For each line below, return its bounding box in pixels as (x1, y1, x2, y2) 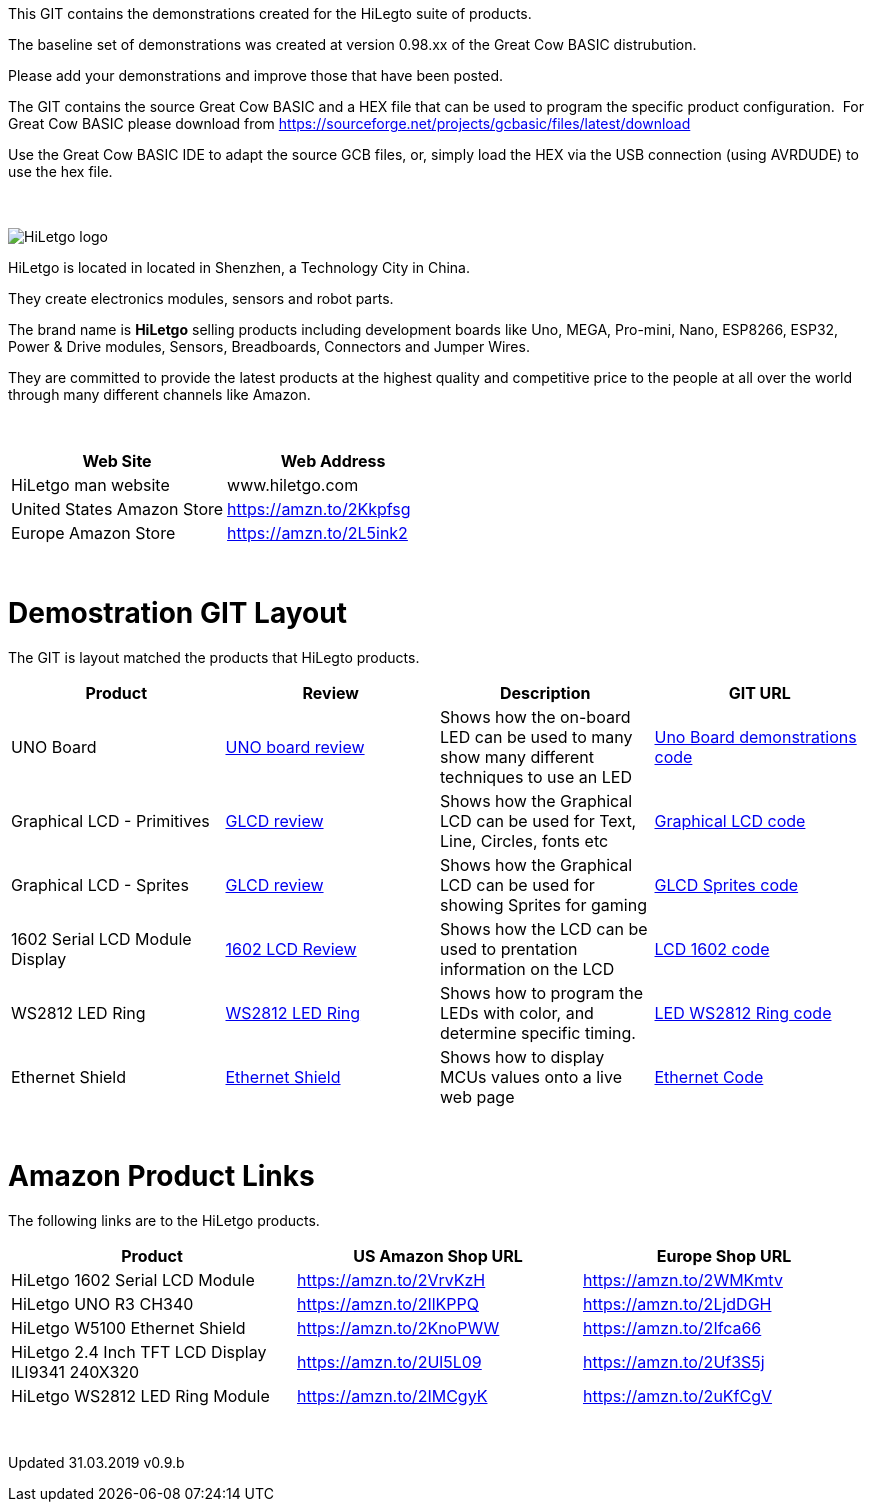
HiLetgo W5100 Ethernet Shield (11, 1318, 246, 1338)
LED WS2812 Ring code (654, 1002, 832, 1023)
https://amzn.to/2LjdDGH (582, 1294, 772, 1314)
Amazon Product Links (8, 1159, 315, 1194)
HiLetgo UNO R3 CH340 (11, 1294, 194, 1314)
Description (500, 682, 591, 703)
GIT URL (728, 682, 791, 703)
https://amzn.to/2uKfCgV (582, 1386, 773, 1406)
